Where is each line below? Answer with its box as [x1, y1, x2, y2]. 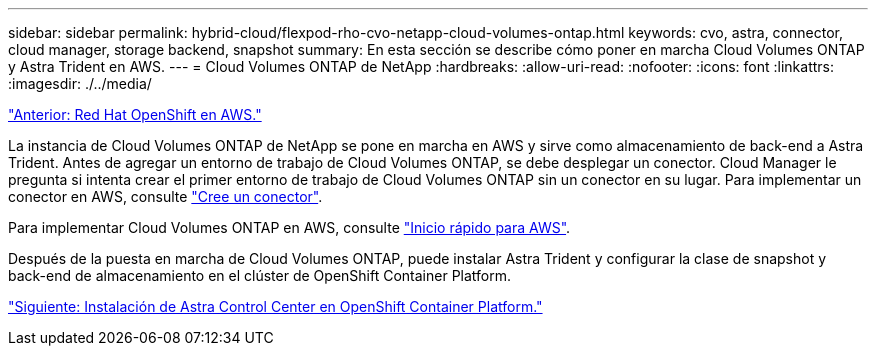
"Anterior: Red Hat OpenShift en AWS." [8, 106, 262, 123]
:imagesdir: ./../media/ [8, 75, 152, 92]
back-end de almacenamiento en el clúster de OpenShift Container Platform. [8, 267, 512, 284]
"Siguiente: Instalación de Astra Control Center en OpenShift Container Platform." [8, 298, 543, 315]
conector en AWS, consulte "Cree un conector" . [8, 188, 323, 205]
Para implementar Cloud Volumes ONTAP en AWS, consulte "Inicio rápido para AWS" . [8, 219, 571, 236]
